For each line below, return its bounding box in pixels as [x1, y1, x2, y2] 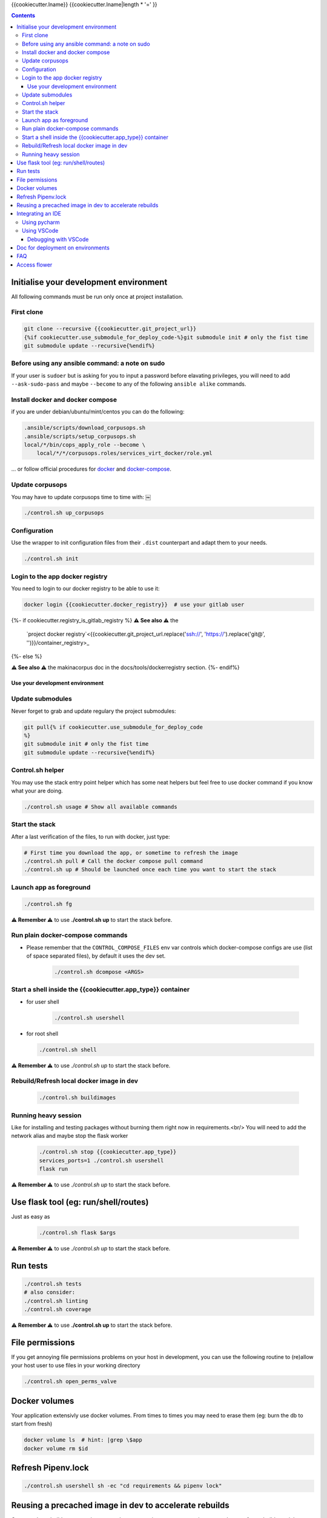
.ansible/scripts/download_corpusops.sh [24, 424, 145, 431]
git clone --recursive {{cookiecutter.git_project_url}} [24, 325, 197, 332]
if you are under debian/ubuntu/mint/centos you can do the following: [11, 408, 185, 415]
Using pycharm [22, 219, 60, 226]
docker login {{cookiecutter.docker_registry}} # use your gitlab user [24, 601, 245, 608]
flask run [39, 1166, 68, 1173]
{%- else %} [11, 653, 42, 660]
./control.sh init [24, 556, 79, 562]
